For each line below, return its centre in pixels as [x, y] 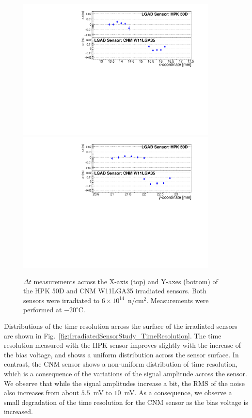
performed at [43, 310]
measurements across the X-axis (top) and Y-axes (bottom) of [126, 281]
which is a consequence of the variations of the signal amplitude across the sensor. [126, 373]
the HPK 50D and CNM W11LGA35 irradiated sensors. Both [115, 291]
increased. [19, 411]
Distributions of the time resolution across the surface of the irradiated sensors [121, 326]
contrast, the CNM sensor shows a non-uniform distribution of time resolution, [121, 364]
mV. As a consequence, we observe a [178, 393]
